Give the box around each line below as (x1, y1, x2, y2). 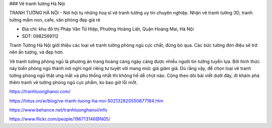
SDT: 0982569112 (22, 33, 59, 39)
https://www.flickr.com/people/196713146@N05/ (9, 116, 110, 122)
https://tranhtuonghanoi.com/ (9, 88, 71, 94)
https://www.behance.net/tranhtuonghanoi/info (9, 107, 108, 113)
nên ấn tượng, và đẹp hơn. (9, 49, 64, 55)
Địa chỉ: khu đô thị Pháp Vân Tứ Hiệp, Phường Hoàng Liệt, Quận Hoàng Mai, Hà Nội (22, 26, 194, 32)
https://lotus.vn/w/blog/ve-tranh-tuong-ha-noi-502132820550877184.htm (9, 97, 164, 103)
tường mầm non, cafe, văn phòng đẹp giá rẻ (9, 16, 101, 22)
